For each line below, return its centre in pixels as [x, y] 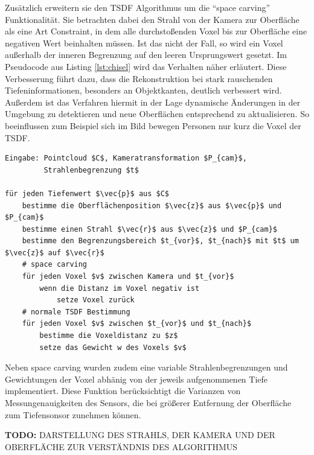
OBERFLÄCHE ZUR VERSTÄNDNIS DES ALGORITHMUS [121, 446]
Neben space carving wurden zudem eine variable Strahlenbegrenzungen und [146, 367]
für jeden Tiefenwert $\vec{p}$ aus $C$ [87, 193]
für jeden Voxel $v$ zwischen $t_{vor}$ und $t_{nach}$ [137, 324]
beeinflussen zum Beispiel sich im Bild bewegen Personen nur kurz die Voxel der [153, 125]
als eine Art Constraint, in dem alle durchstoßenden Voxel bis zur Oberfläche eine [156, 31]
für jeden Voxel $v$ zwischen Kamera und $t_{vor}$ [128, 277]
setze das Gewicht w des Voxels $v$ [113, 347]
